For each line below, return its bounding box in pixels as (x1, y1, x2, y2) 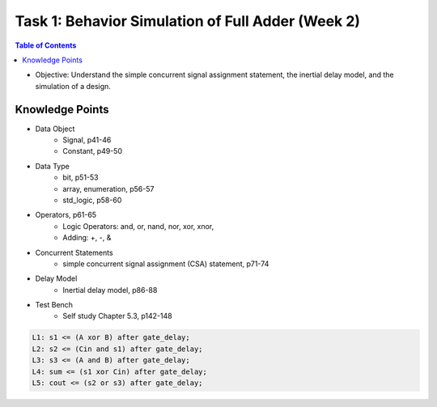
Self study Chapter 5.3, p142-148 (62, 312, 173, 321)
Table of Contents (15, 40, 77, 50)
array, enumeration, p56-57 (62, 184, 155, 193)
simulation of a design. (35, 81, 111, 91)
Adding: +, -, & (62, 233, 112, 243)
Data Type (35, 161, 70, 171)
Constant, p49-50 (62, 146, 123, 156)
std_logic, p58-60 (62, 195, 122, 205)
